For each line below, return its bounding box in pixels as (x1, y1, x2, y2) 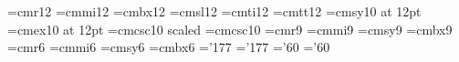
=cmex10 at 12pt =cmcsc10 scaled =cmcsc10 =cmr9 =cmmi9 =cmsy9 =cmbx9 (7, 19, 453, 38)
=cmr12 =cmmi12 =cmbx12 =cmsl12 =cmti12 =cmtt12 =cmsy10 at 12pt (7, 2, 422, 20)
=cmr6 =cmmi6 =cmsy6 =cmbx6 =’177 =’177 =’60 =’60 (7, 37, 330, 57)
